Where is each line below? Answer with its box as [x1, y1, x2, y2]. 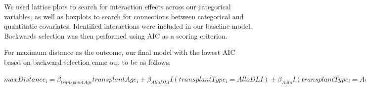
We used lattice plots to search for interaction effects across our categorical [4, 1, 231, 11]
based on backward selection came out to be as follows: [4, 56, 171, 67]
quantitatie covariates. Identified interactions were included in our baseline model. [4, 21, 252, 31]
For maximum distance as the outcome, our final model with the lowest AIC [4, 47, 235, 57]
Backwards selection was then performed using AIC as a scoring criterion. [4, 30, 228, 41]
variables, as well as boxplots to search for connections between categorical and [4, 11, 244, 21]
